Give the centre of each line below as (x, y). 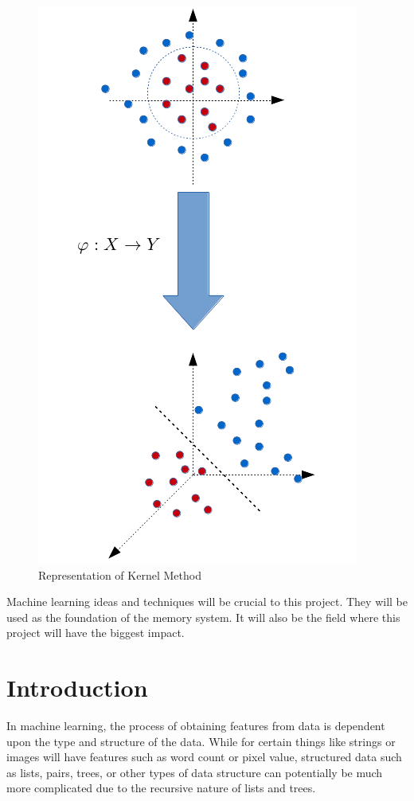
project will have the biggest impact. (96, 633)
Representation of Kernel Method (120, 574)
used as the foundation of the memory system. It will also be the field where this (203, 617)
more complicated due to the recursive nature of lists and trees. (161, 788)
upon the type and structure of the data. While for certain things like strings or (201, 741)
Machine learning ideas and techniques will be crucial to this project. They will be (207, 602)
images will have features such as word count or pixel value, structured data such (204, 757)
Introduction (77, 688)
